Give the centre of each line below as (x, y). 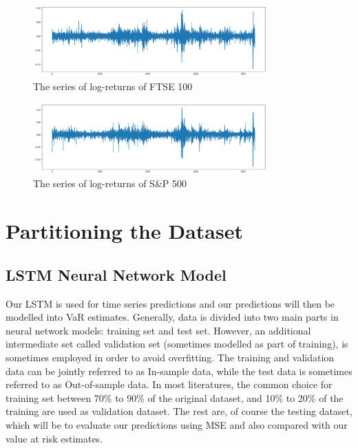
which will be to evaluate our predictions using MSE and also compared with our (177, 424)
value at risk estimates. (54, 438)
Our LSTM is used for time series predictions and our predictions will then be (170, 303)
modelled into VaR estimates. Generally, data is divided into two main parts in (172, 317)
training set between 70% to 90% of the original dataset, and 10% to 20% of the (175, 397)
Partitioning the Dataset (124, 231)
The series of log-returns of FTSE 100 (113, 86)
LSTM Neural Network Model (116, 274)
